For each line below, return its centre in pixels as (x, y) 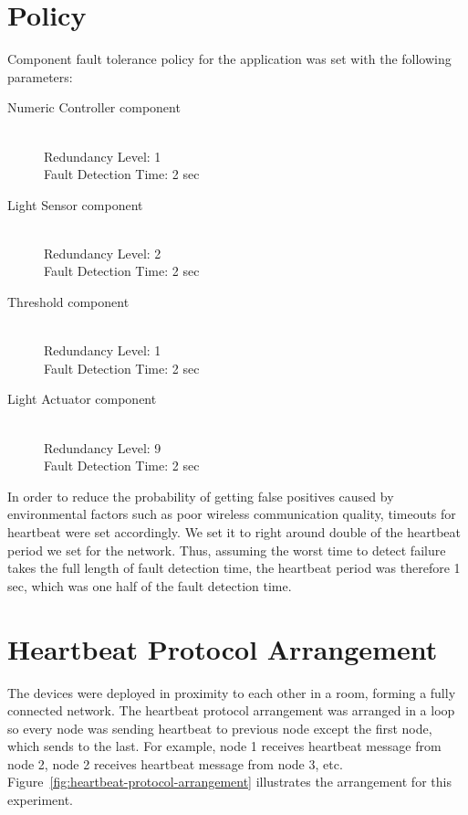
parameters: (40, 76)
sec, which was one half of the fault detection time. (150, 585)
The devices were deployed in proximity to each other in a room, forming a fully (232, 692)
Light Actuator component (82, 399)
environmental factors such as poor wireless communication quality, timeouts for (232, 514)
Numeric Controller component (94, 107)
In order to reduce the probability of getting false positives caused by (201, 496)
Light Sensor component (75, 204)
